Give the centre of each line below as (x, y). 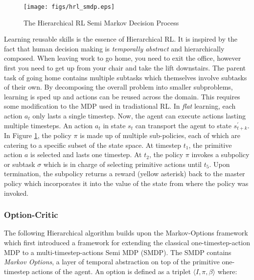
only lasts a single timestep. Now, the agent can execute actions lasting (139, 116)
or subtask (20, 164)
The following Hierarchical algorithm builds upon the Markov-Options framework (126, 233)
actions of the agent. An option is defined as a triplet (111, 271)
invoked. (16, 193)
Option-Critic (31, 215)
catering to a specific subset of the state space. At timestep (93, 145)
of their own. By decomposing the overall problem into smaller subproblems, (118, 87)
